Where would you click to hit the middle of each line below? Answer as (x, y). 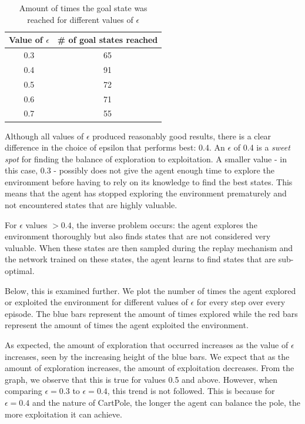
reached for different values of (80, 19)
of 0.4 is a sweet (262, 147)
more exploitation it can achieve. (63, 414)
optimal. (20, 271)
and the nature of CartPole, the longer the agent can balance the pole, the (166, 402)
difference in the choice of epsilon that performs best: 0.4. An (115, 147)
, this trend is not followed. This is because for (191, 391)
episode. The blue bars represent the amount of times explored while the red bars (151, 313)
